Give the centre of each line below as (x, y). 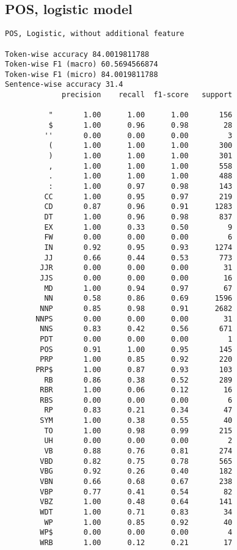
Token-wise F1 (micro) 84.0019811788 (82, 74)
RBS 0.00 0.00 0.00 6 (136, 400)
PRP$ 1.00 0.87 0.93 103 (134, 369)
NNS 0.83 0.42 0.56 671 (136, 329)
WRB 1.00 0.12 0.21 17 (136, 543)
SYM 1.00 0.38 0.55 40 (136, 421)
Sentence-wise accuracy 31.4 (64, 85)
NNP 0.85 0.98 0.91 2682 (136, 308)
